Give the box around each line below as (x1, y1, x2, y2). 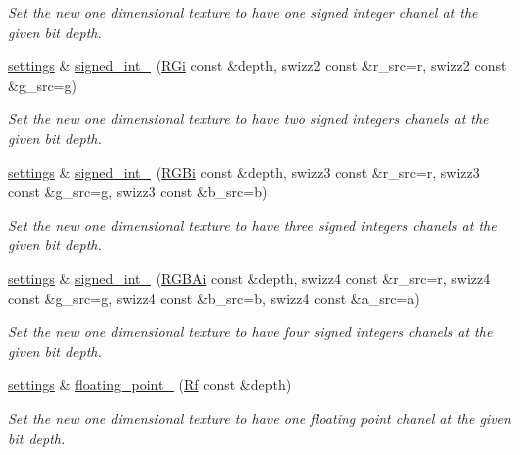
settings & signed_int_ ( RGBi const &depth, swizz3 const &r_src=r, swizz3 (8, 161, 480, 182)
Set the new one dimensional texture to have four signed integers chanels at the (8, 321, 493, 342)
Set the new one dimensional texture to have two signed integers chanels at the (8, 108, 489, 129)
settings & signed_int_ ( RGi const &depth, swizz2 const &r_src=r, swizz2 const (8, 55, 507, 76)
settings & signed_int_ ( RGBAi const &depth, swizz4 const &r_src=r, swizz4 (8, 267, 491, 288)
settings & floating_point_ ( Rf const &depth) (8, 374, 292, 395)
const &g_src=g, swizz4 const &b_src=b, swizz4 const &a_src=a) (8, 287, 420, 308)
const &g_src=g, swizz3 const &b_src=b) (8, 181, 268, 202)
